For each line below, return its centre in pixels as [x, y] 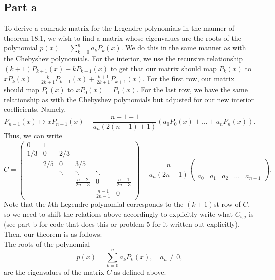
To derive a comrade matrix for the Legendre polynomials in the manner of [119, 28]
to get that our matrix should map [163, 68]
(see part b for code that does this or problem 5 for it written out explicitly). [122, 224]
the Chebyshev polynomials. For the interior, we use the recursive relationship [123, 59]
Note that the [25, 204]
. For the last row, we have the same [192, 90]
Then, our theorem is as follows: [53, 234]
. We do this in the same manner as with [183, 48]
